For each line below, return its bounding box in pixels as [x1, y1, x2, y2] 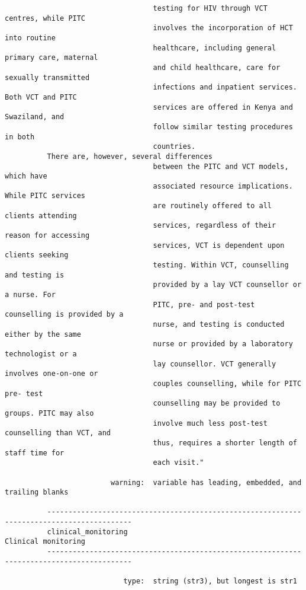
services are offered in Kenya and [153, 103, 293, 111]
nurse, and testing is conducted [153, 320, 285, 329]
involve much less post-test [153, 419, 268, 428]
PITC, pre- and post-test [153, 300, 255, 309]
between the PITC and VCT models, [153, 162, 289, 171]
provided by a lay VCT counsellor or [153, 280, 302, 289]
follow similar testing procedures [153, 122, 293, 131]
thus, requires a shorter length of [153, 438, 297, 447]
